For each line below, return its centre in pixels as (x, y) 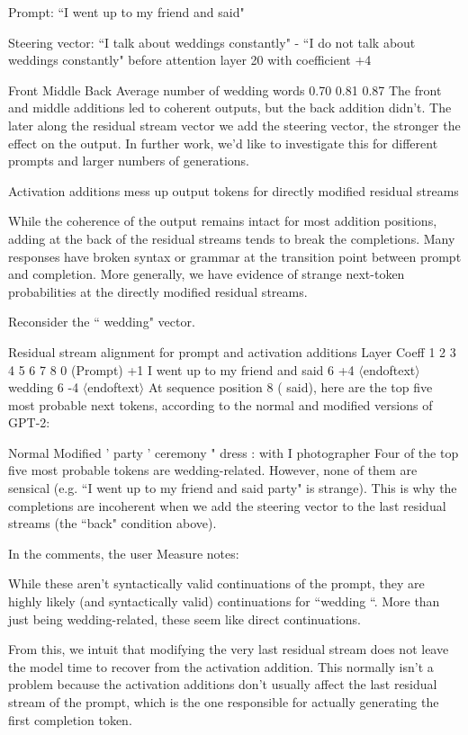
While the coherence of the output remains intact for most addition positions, (223, 221)
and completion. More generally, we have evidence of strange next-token (207, 274)
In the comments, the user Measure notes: (124, 553)
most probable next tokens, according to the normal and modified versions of (220, 404)
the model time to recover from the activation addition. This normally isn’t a (221, 666)
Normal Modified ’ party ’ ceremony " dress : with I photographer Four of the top (234, 452)
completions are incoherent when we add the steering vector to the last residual (227, 505)
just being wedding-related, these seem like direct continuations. (184, 618)
